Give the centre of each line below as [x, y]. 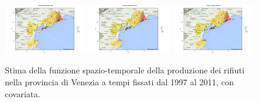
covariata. [23, 93]
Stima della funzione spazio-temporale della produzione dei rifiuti [125, 70]
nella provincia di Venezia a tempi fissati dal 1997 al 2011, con [120, 82]
